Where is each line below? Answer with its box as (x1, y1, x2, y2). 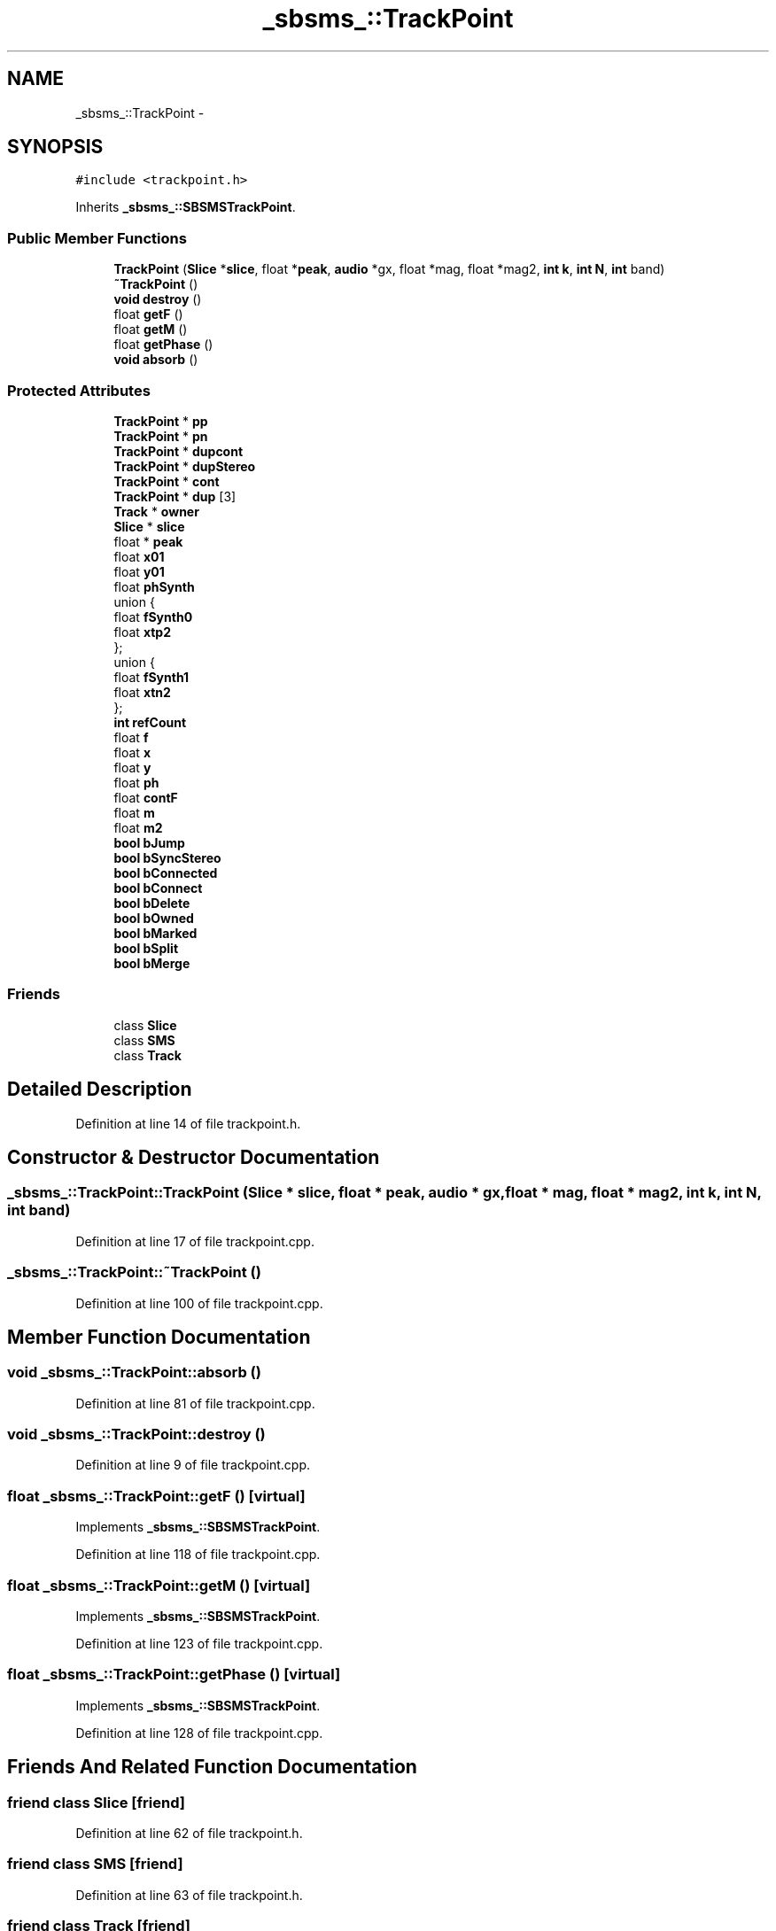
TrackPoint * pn (113, 428, 208, 444)
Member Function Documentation (7, 1325, 311, 1348)
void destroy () (113, 291, 202, 307)
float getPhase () (113, 337, 213, 353)
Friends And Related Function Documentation (7, 1756, 417, 1779)
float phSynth (113, 578, 195, 594)
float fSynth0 (113, 609, 193, 624)
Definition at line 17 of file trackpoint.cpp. (75, 1233, 314, 1249)
